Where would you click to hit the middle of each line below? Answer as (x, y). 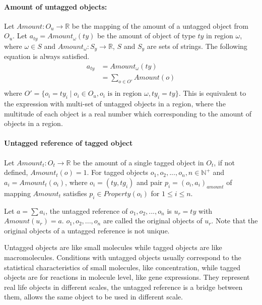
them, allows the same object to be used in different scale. (93, 297)
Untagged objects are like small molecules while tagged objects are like (113, 247)
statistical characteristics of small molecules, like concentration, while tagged (122, 267)
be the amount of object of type (146, 36)
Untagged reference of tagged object (69, 143)
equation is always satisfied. (47, 56)
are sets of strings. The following (197, 46)
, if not (224, 162)
